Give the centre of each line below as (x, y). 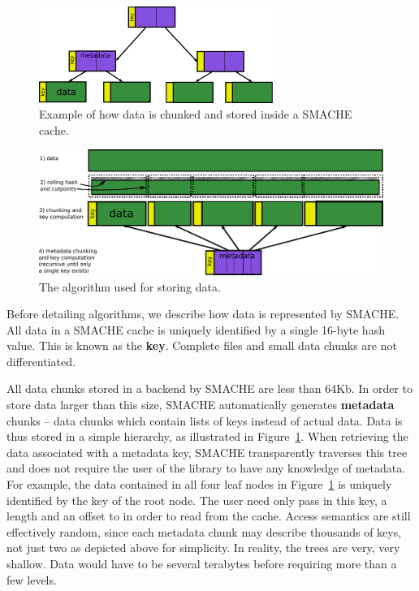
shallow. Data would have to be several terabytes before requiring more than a (202, 563)
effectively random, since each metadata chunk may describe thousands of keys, (204, 531)
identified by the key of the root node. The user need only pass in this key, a (197, 500)
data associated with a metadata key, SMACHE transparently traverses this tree (207, 452)
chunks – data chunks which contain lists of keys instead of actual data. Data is (205, 420)
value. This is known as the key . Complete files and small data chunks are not (202, 345)
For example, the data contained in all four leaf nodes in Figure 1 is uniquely (199, 484)
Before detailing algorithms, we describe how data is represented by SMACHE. (203, 314)
